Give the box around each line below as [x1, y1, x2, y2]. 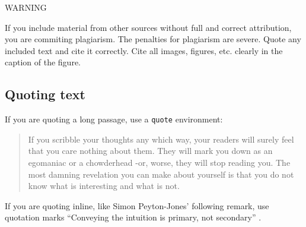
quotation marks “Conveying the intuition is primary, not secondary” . [5, 211, 262, 223]
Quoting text [5, 85, 85, 103]
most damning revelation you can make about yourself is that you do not [28, 168, 294, 180]
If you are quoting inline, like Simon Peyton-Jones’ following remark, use [5, 199, 269, 212]
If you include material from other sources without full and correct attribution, [5, 21, 292, 33]
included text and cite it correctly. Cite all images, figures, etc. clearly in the [5, 44, 283, 56]
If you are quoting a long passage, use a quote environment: [5, 113, 223, 125]
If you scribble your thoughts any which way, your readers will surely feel [28, 133, 294, 145]
